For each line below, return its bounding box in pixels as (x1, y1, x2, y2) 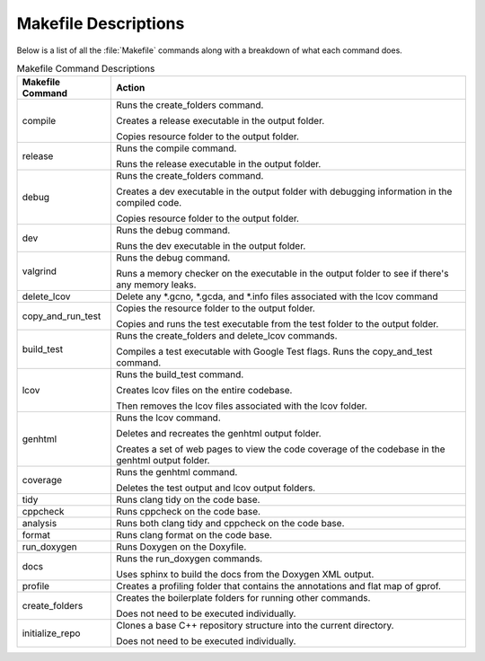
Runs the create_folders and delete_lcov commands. (115, 330, 338, 342)
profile (22, 580, 49, 593)
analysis (22, 517, 57, 530)
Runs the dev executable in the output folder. (115, 240, 306, 252)
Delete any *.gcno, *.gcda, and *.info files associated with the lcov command (115, 290, 439, 303)
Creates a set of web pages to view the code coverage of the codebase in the (115, 443, 445, 455)
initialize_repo (22, 627, 81, 639)
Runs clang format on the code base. (115, 529, 273, 542)
